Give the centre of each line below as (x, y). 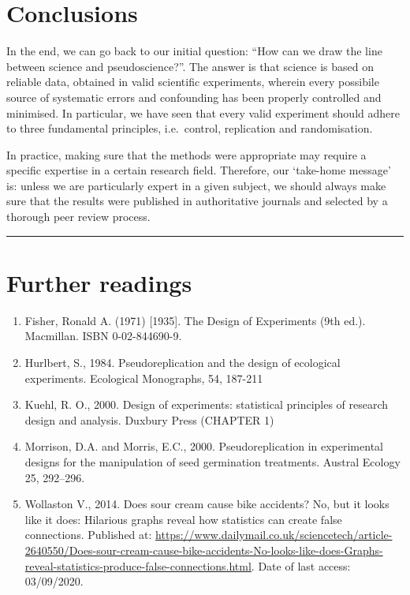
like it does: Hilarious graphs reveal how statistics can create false (183, 519)
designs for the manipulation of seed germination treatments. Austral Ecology (212, 461)
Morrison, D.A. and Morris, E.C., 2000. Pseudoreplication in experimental (204, 446)
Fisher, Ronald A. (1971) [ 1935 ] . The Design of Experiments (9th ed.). (195, 320)
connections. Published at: (88, 535)
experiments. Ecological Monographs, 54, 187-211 (144, 378)
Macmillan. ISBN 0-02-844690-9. (103, 336)
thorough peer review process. (78, 217)
